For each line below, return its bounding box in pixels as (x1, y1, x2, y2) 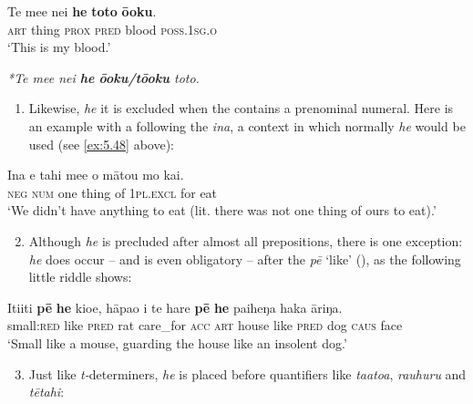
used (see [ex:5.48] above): (28, 134, 175, 153)
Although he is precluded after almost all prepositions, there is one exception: (28, 231, 463, 250)
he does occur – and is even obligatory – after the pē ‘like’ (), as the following (28, 249, 461, 268)
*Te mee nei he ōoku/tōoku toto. (7, 67, 200, 87)
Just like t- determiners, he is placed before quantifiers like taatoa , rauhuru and (28, 364, 467, 383)
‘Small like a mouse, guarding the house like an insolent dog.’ (7, 333, 347, 352)
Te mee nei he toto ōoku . (7, 2, 157, 20)
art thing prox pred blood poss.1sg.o (7, 19, 217, 38)
